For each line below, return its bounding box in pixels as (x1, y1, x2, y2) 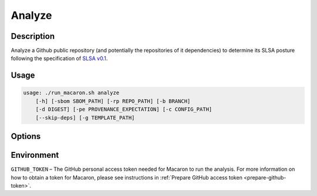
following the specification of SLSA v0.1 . (11, 55, 108, 62)
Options (11, 131, 41, 141)
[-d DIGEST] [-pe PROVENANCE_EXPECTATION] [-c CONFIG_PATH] (35, 106, 213, 113)
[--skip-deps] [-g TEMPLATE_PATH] (35, 114, 135, 121)
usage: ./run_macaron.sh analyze (23, 89, 120, 97)
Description (11, 31, 55, 41)
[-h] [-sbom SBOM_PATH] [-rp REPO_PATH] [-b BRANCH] (35, 98, 191, 104)
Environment (11, 150, 59, 160)
